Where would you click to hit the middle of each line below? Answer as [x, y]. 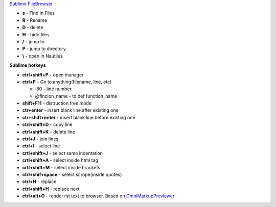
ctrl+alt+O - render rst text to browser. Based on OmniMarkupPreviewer [98, 196]
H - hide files [36, 34]
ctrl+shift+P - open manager [53, 74]
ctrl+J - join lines [40, 139]
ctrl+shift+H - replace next [51, 189]
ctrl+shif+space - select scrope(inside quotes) [72, 174]
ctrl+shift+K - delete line [49, 132]
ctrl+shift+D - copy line [47, 124]
